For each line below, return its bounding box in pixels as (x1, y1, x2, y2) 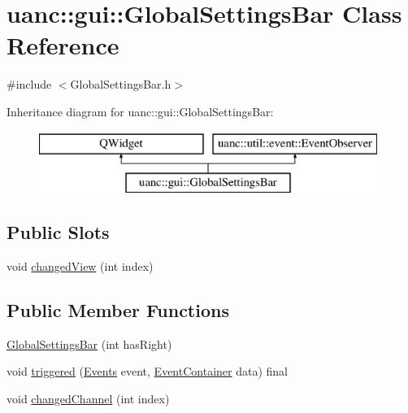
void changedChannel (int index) (7, 389, 170, 406)
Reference (7, 28, 119, 62)
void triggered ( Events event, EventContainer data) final (7, 363, 288, 380)
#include (7, 76, 52, 93)
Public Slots (7, 220, 110, 245)
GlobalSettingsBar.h (70, 76, 171, 93)
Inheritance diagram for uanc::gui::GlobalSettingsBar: (7, 102, 274, 120)
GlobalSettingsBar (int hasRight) (7, 335, 172, 352)
